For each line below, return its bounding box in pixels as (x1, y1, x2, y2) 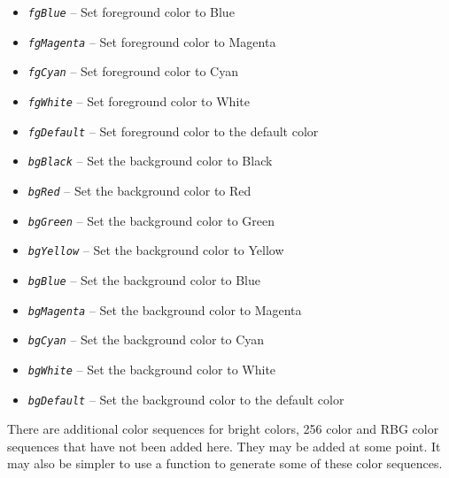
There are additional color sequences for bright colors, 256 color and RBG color (7, 420, 439, 438)
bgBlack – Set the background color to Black (27, 151, 273, 170)
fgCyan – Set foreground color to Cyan (27, 62, 238, 81)
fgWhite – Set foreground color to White (27, 91, 250, 110)
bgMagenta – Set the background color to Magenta (27, 300, 302, 319)
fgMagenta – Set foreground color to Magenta (27, 32, 276, 50)
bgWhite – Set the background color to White (27, 359, 276, 378)
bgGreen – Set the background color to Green (27, 211, 275, 229)
